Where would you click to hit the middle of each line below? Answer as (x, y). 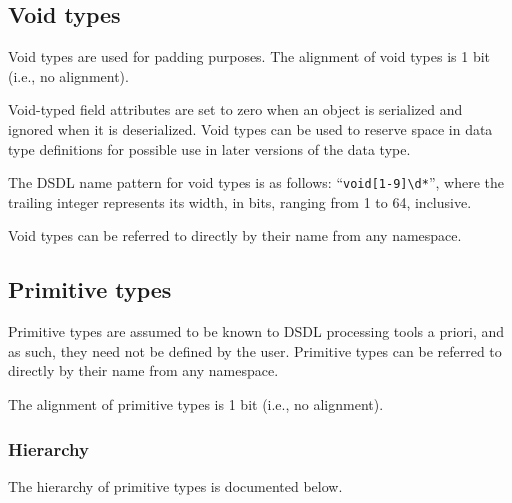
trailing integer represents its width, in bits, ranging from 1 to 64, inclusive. (240, 201)
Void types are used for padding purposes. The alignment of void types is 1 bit (249, 56)
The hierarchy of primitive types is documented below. (175, 485)
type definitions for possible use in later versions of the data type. (209, 148)
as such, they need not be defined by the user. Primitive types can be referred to (255, 350)
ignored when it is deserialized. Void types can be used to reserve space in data (250, 128)
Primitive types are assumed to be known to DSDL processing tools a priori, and (256, 331)
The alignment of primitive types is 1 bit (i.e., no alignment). (196, 404)
